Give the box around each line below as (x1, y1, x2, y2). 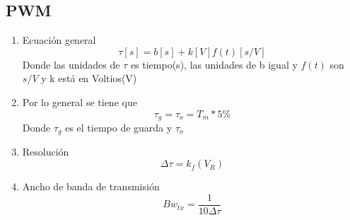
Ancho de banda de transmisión (22, 179, 160, 194)
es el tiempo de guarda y (65, 120, 173, 135)
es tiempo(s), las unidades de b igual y (130, 57, 298, 71)
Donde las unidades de (22, 57, 120, 71)
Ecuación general (22, 33, 96, 47)
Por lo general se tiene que (22, 94, 137, 109)
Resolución (22, 144, 69, 159)
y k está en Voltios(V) (41, 71, 137, 86)
